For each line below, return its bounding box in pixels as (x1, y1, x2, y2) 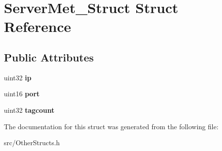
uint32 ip (4, 72, 32, 82)
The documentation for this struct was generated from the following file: (4, 121, 219, 131)
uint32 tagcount (4, 105, 55, 115)
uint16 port (4, 89, 40, 99)
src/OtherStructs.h (4, 137, 60, 148)
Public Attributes (4, 49, 94, 64)
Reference (4, 16, 71, 36)
